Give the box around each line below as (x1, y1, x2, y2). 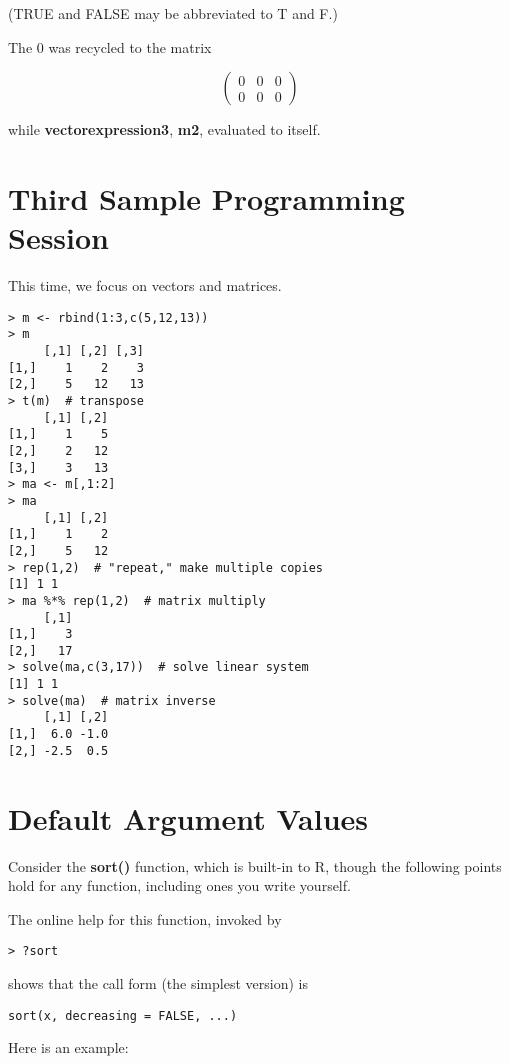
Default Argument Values (8, 797, 368, 838)
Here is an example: (8, 1037, 129, 1058)
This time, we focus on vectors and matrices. (8, 275, 282, 296)
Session (8, 217, 109, 258)
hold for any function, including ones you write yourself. (8, 875, 351, 896)
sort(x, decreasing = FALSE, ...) (8, 1008, 238, 1023)
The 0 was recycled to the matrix (8, 36, 212, 57)
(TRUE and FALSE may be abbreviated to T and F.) (8, 3, 338, 23)
